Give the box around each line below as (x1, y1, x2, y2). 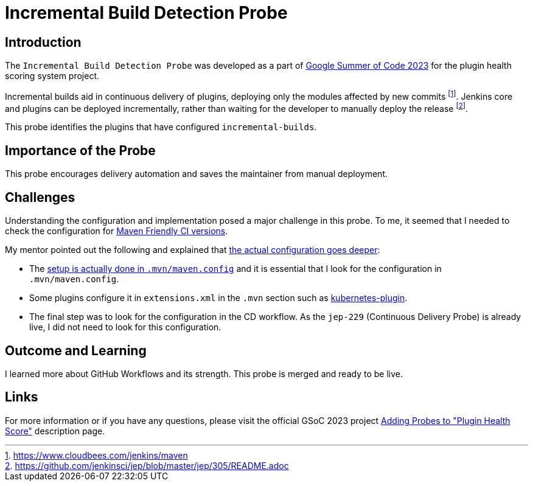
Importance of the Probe (5, 142, 156, 158)
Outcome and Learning (5, 342, 147, 358)
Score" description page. (5, 425, 105, 436)
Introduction (5, 34, 82, 50)
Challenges (5, 189, 75, 205)
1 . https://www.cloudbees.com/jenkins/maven (5, 450, 188, 460)
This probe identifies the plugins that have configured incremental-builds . (5, 122, 317, 133)
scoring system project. (5, 71, 99, 82)
